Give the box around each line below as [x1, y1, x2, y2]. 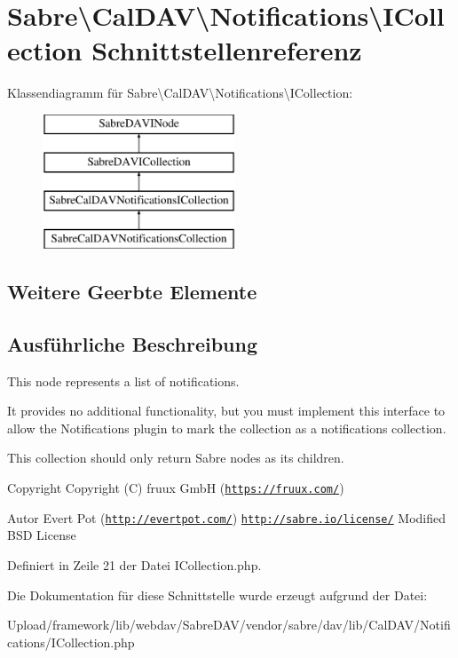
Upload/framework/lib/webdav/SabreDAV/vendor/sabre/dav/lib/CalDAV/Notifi [7, 615, 451, 634]
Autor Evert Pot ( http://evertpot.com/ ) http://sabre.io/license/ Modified [7, 508, 446, 527]
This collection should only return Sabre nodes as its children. [7, 448, 344, 467]
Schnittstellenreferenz [91, 32, 362, 68]
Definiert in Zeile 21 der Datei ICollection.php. [7, 555, 262, 574]
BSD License [7, 526, 76, 544]
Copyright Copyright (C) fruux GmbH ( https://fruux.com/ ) [7, 479, 344, 497]
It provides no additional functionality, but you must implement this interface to [7, 401, 446, 420]
